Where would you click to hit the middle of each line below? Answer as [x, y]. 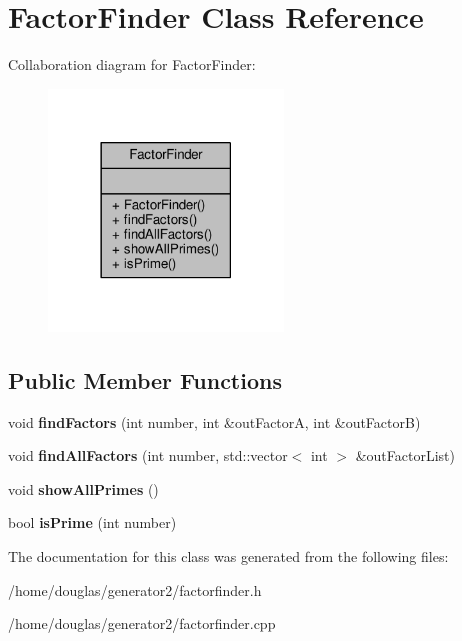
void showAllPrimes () [83, 488]
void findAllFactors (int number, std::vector [148, 455]
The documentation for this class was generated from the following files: [228, 555]
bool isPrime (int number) [92, 522]
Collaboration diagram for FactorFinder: [132, 64]
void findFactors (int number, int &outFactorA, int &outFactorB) [214, 421]
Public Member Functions [145, 379]
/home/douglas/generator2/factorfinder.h [135, 589]
